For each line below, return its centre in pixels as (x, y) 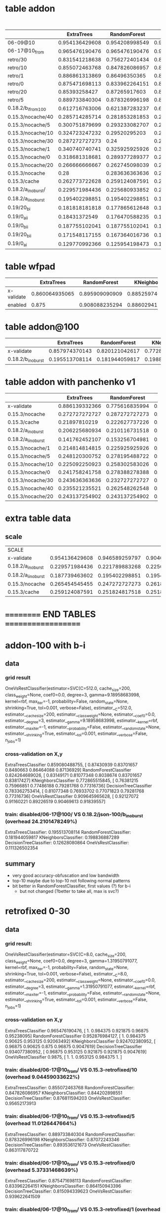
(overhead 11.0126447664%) (41, 1123)
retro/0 (16, 84)
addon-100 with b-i (45, 645)
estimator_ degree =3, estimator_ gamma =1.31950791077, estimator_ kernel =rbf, (80, 987)
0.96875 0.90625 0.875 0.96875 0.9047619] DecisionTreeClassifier (74, 1046)
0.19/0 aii (18, 217)
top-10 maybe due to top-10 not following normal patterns (71, 881)
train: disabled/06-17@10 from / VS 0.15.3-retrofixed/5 (70, 1117)
